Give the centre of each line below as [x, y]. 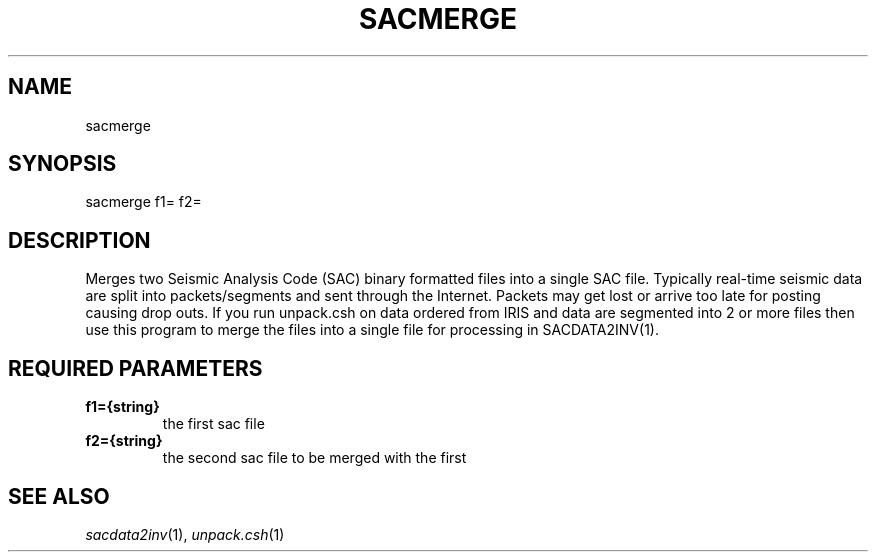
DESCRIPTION [79, 240]
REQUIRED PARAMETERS [135, 368]
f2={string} [124, 441]
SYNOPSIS [62, 164]
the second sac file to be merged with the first [314, 458]
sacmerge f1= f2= [143, 202]
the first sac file [213, 424]
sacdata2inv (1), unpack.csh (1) [185, 534]
